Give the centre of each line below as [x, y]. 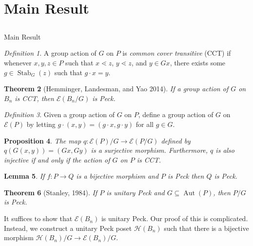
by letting [41, 124]
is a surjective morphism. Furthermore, [149, 150]
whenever [18, 62]
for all [145, 124]
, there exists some [198, 62]
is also [225, 150]
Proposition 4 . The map [43, 140]
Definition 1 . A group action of [50, 53]
